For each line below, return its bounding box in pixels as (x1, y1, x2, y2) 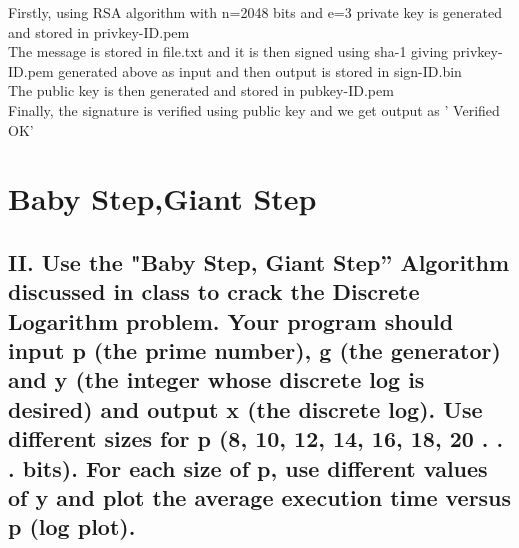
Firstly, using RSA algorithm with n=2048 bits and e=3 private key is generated (8, 2, 502, 22)
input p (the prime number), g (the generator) (8, 335, 501, 366)
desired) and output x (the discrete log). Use (8, 393, 483, 424)
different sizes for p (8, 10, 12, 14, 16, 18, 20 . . (8, 423, 504, 454)
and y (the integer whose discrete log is (8, 364, 425, 395)
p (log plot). (8, 511, 136, 542)
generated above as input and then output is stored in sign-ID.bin (58, 60, 462, 81)
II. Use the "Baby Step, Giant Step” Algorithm (8, 246, 510, 277)
